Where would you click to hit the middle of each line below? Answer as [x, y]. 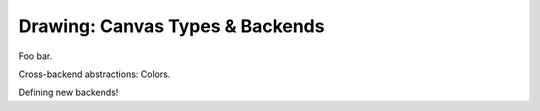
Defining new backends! [68, 92]
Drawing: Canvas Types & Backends [171, 26]
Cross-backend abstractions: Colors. [94, 74]
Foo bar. [35, 56]
